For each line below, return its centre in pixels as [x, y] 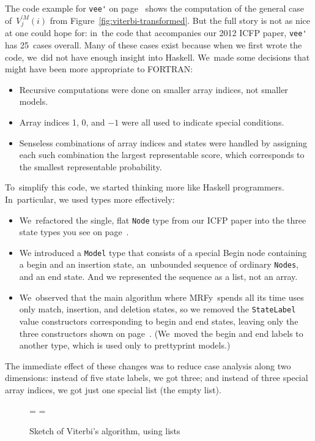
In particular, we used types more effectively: [90, 199]
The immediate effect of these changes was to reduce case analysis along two [148, 365]
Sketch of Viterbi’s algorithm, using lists [105, 431]
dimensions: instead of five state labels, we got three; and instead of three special [157, 378]
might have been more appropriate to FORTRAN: [99, 69]
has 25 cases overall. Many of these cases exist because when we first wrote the [154, 45]
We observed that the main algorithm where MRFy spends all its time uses [161, 297]
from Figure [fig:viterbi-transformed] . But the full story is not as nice [180, 20]
